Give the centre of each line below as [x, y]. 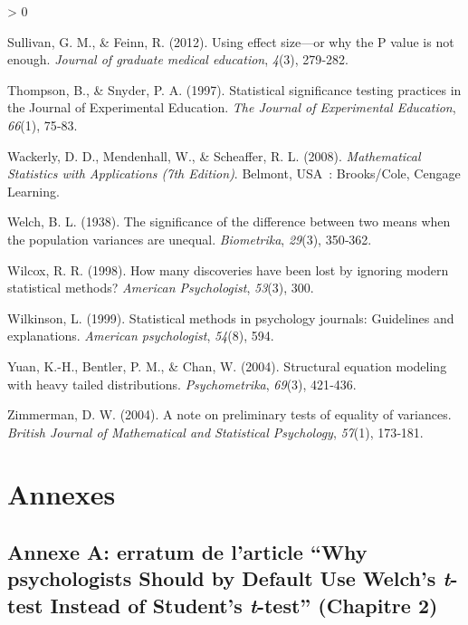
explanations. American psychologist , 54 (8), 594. [141, 336]
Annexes [62, 494]
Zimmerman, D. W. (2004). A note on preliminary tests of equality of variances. [229, 414]
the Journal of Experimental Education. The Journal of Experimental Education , [232, 107]
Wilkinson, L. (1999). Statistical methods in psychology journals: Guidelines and [231, 317]
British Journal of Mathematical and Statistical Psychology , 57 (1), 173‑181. [215, 432]
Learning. [33, 191]
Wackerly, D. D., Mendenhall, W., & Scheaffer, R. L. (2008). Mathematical [214, 155]
